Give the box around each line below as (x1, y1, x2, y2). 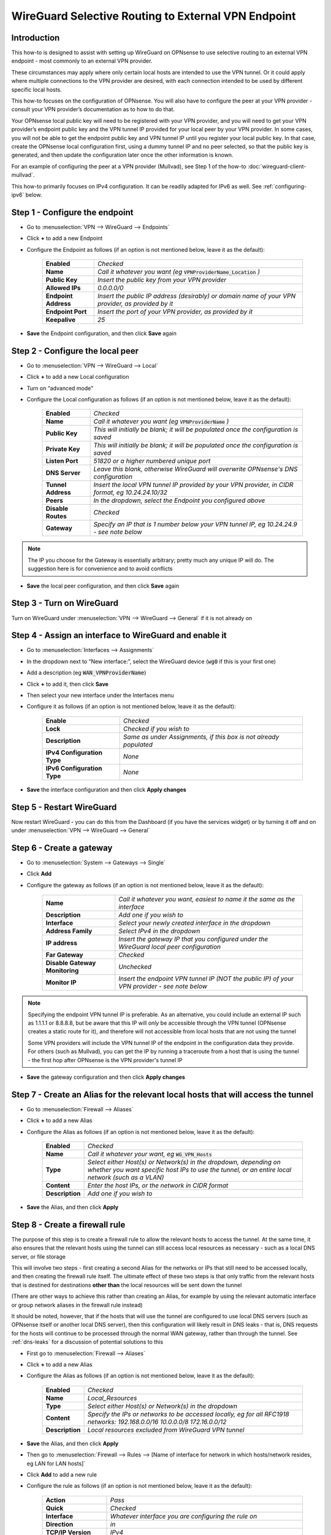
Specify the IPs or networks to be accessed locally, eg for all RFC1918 (87, 1410, 289, 1418)
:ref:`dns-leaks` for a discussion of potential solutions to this (11, 1339, 164, 1346)
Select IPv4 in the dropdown (118, 927, 200, 936)
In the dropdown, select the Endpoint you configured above (93, 496, 265, 505)
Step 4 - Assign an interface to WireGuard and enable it (11, 630, 227, 641)
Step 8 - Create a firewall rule (11, 1219, 126, 1230)
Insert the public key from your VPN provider (97, 276, 227, 284)
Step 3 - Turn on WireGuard (11, 598, 119, 608)
